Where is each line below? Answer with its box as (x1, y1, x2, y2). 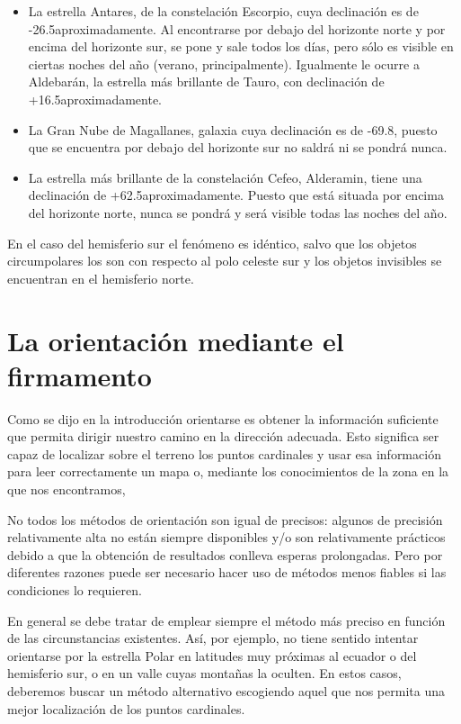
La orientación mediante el (7, 321, 344, 358)
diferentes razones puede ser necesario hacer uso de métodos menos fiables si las (7, 563, 447, 582)
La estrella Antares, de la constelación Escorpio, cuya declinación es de (28, 2, 419, 20)
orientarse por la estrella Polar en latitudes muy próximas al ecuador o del (7, 646, 417, 665)
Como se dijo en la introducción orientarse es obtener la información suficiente (7, 409, 439, 428)
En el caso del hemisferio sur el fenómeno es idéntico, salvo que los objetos (7, 233, 417, 252)
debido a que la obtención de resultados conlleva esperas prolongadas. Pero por (7, 545, 443, 564)
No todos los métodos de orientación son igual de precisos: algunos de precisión (7, 510, 443, 529)
